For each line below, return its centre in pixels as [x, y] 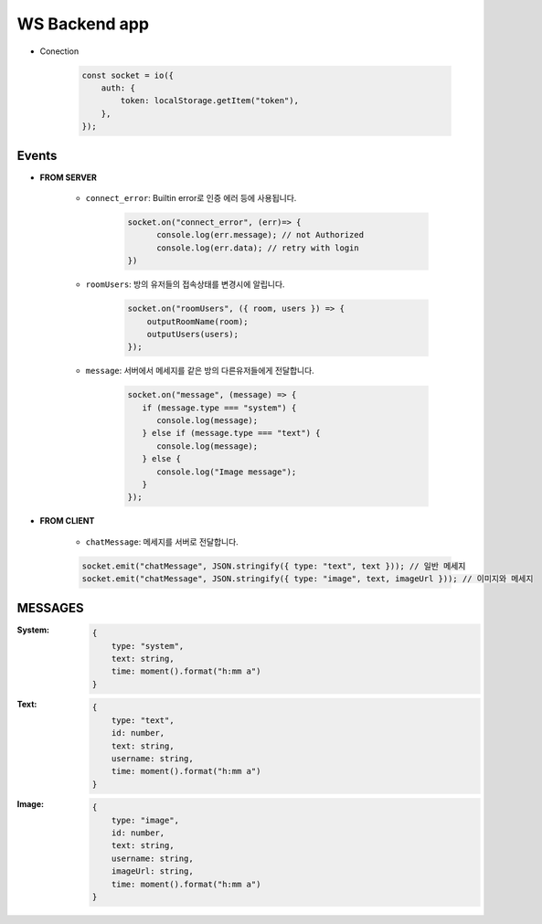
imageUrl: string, [152, 871]
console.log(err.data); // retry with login [258, 248]
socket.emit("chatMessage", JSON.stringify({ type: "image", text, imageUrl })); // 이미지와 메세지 [308, 579]
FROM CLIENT [67, 521]
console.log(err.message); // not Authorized [260, 235]
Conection [59, 51]
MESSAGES [50, 608]
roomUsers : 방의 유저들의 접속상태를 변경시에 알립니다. [185, 284]
